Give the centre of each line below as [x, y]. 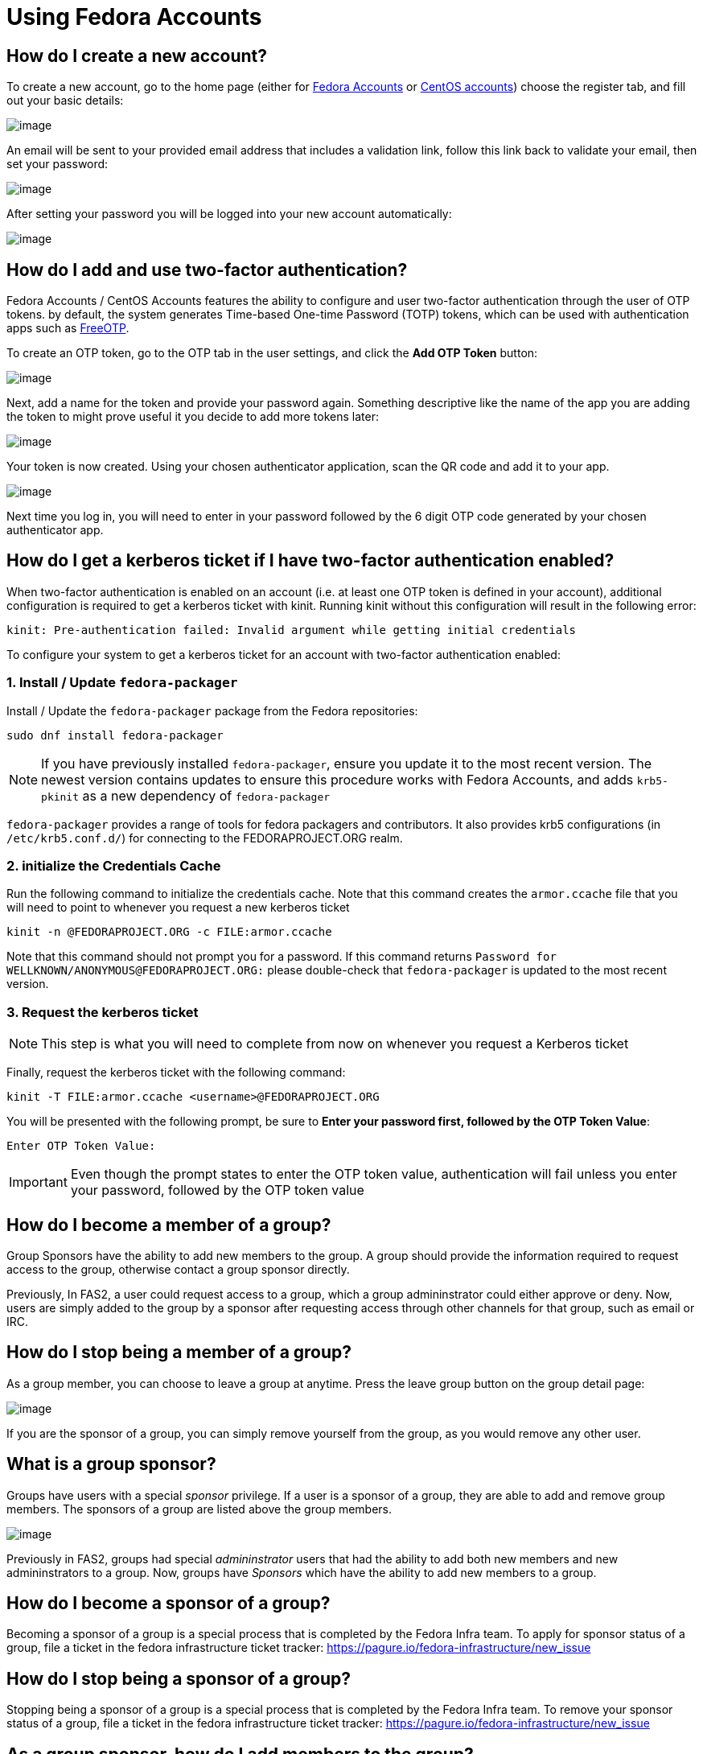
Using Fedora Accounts [134, 17]
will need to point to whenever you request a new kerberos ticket [178, 908]
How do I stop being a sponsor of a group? [179, 1678]
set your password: [58, 164]
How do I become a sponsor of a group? [169, 1604]
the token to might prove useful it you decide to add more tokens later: [193, 417]
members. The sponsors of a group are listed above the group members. [199, 1509]
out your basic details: [65, 101]
